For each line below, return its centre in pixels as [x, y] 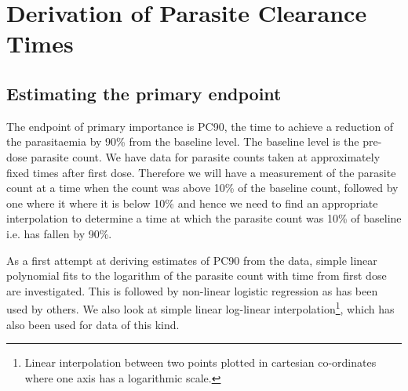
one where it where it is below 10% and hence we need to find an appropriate [192, 203]
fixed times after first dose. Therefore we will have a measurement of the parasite [201, 172]
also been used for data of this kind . [93, 324]
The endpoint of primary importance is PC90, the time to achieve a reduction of [200, 126]
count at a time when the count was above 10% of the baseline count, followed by [202, 188]
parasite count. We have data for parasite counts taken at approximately [206, 156]
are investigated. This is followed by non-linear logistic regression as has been [192, 290]
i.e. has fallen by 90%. [59, 233]
